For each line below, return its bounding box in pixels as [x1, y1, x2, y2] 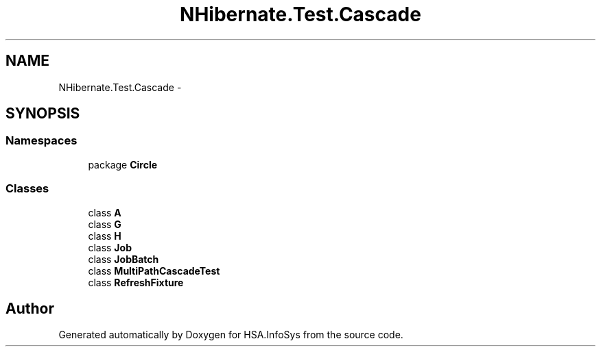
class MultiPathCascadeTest [88, 264, 220, 277]
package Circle [88, 158, 158, 171]
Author [5, 299, 54, 317]
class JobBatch [88, 253, 159, 265]
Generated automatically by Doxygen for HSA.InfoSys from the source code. [58, 329, 403, 341]
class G [88, 218, 121, 230]
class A [88, 206, 121, 218]
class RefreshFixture [88, 276, 184, 288]
